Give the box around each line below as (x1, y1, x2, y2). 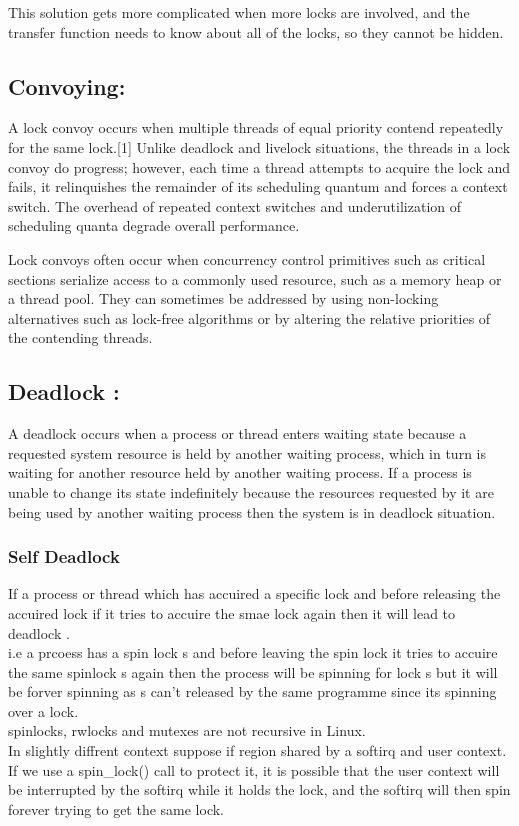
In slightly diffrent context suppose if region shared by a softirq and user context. (8, 740, 507, 761)
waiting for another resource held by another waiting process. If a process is (8, 462, 472, 483)
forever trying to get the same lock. (8, 798, 225, 819)
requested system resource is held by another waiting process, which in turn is (8, 442, 486, 463)
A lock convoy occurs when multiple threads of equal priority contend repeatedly (8, 117, 504, 138)
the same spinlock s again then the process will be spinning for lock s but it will (8, 661, 498, 682)
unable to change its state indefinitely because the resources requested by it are (8, 481, 494, 502)
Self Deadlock (8, 544, 120, 569)
